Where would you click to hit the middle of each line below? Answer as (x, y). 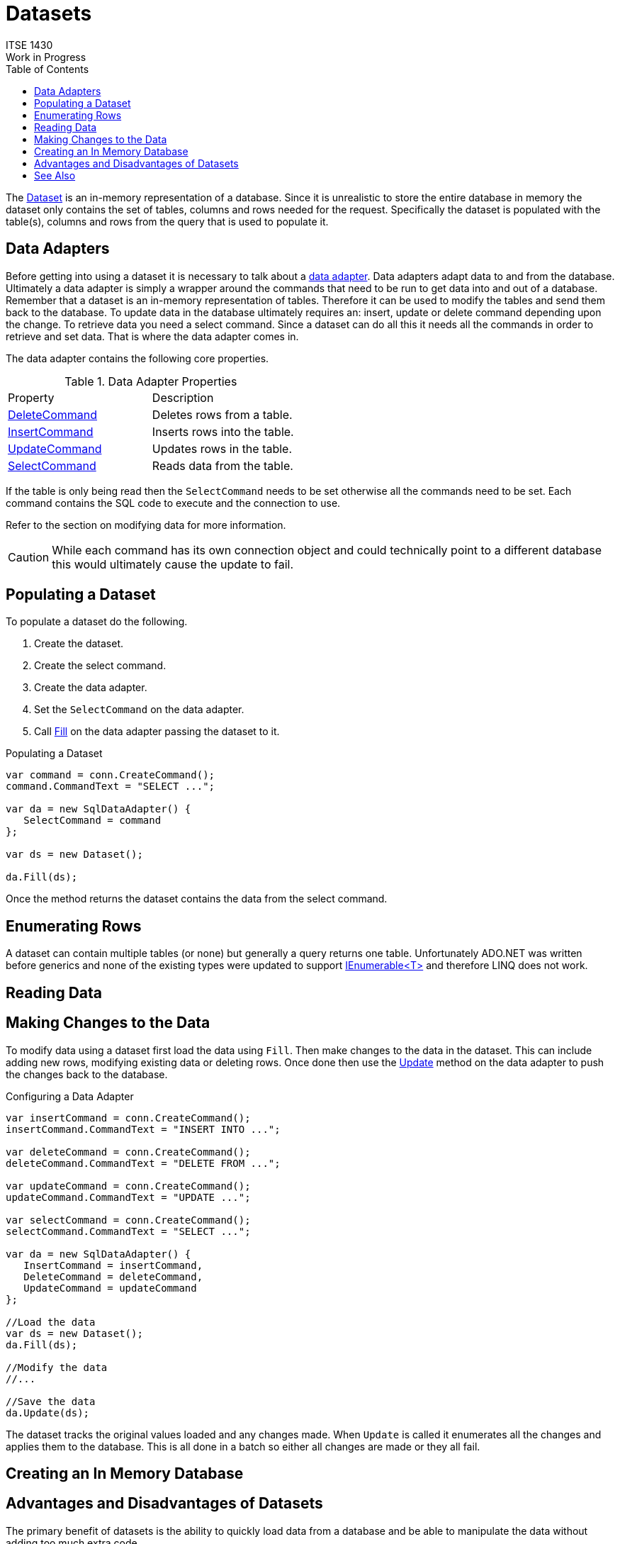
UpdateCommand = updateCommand (110, 1288)
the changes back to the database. (87, 1074)
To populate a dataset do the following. (97, 622)
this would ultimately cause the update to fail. (173, 564)
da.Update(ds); (48, 1412)
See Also (55, 175)
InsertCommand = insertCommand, (113, 1265)
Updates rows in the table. (222, 448)
